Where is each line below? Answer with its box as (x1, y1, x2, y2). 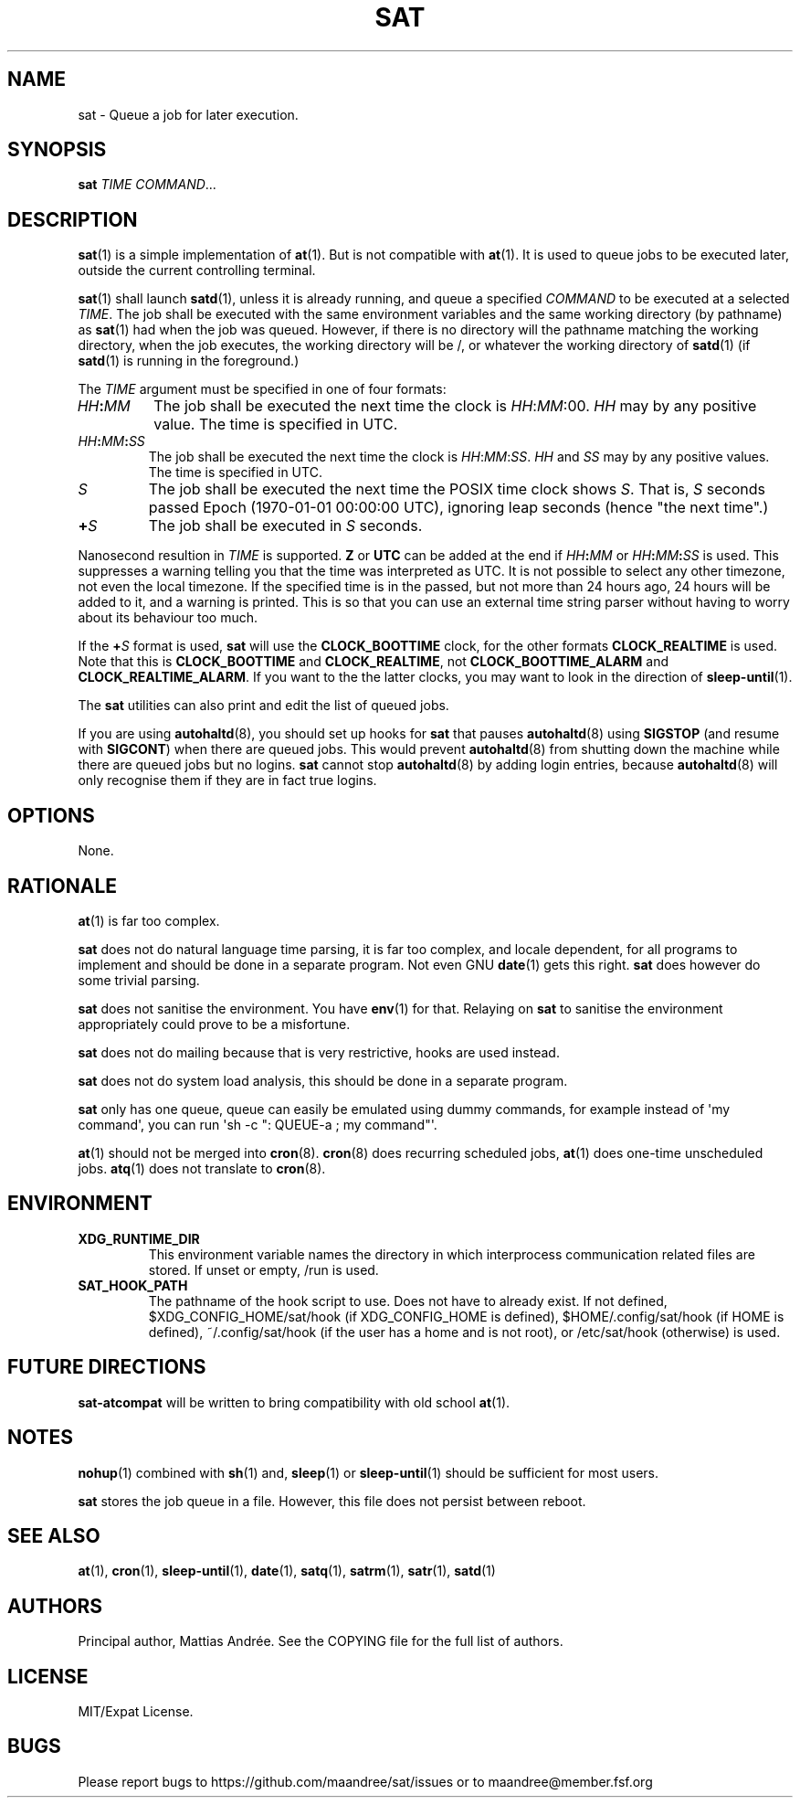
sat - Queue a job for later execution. (78, 106, 299, 122)
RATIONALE (7, 874, 118, 897)
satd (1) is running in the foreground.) (78, 353, 300, 369)
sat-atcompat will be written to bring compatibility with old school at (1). (78, 1394, 511, 1410)
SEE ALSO (7, 1524, 100, 1547)
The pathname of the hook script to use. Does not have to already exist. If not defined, (148, 1292, 668, 1309)
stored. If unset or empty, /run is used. (148, 1261, 379, 1278)
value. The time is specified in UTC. (153, 415, 398, 434)
